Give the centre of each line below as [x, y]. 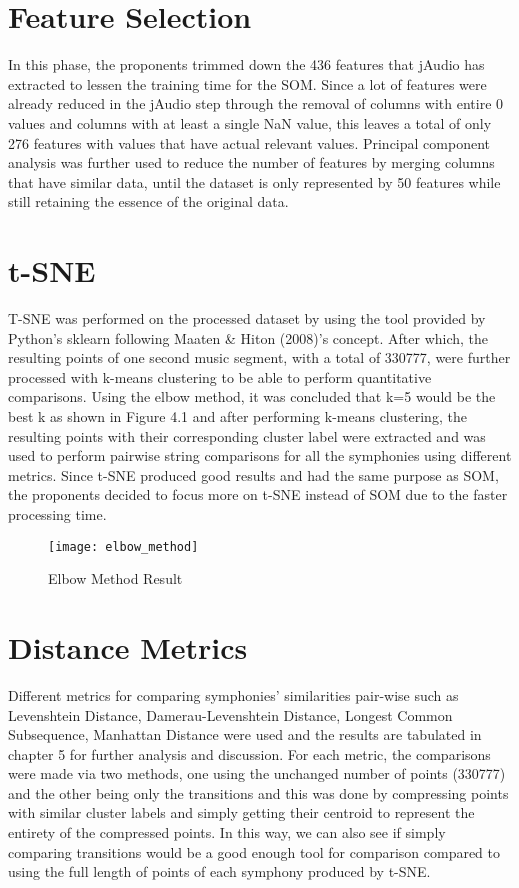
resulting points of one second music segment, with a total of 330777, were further [259, 357]
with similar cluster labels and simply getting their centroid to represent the [241, 812]
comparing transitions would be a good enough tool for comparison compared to [254, 851]
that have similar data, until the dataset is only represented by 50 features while [254, 181]
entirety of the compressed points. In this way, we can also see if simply [227, 832]
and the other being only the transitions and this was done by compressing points [258, 792]
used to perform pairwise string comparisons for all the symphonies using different [260, 455]
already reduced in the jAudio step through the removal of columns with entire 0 [256, 103]
